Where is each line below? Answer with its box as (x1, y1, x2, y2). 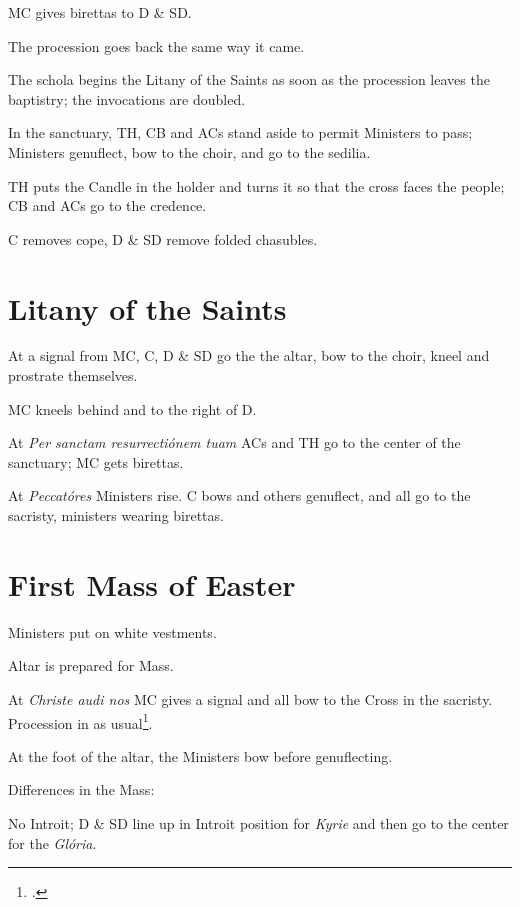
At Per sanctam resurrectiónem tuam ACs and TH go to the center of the (8, 432, 461, 453)
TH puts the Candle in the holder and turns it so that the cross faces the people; (8, 175, 505, 196)
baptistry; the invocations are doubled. (8, 88, 246, 109)
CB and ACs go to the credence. (8, 195, 207, 216)
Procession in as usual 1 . (8, 709, 153, 733)
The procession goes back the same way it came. (8, 35, 305, 56)
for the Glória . (8, 832, 97, 853)
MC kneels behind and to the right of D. (8, 398, 257, 419)
